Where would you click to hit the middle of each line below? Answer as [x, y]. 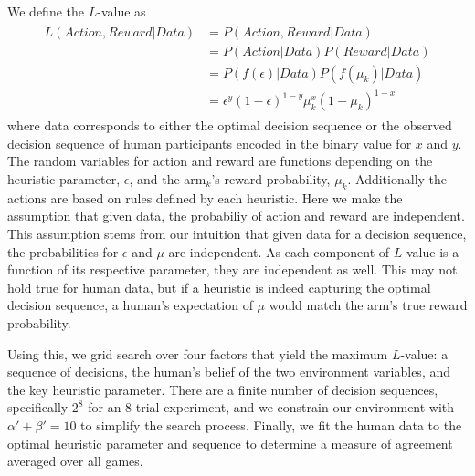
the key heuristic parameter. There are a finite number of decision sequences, [223, 389]
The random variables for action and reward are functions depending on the [220, 161]
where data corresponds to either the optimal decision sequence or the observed [230, 125]
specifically [38, 407]
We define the [46, 11]
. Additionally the [397, 179]
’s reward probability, [271, 179]
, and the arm [168, 179]
